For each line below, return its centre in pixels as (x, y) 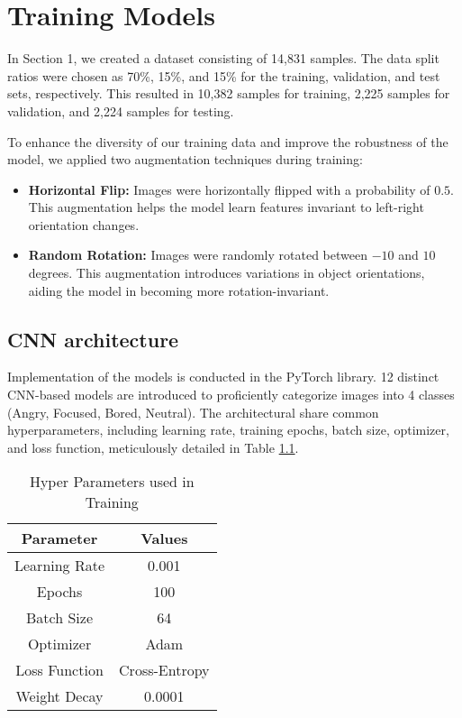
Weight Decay (59, 696)
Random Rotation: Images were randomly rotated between (198, 255)
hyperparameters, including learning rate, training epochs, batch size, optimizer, (228, 430)
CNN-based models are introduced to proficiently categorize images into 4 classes (231, 395)
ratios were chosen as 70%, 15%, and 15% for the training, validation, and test (224, 75)
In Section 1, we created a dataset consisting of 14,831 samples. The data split (223, 58)
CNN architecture (93, 339)
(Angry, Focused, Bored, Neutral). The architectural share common (193, 412)
